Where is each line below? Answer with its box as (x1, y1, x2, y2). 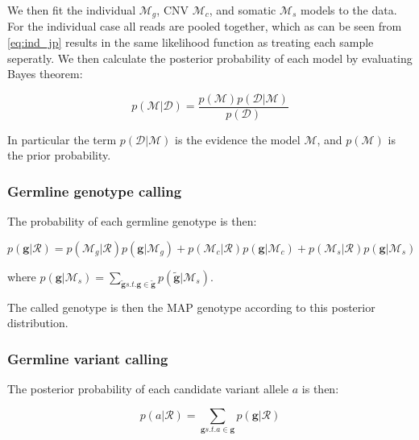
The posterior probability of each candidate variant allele (7, 380, 289, 397)
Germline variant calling (7, 348, 168, 368)
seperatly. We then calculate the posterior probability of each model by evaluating (7, 49, 413, 66)
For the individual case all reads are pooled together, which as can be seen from (7, 18, 402, 35)
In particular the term (7, 131, 117, 147)
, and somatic (209, 2, 276, 18)
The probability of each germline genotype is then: (7, 213, 257, 230)
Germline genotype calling (7, 181, 182, 201)
